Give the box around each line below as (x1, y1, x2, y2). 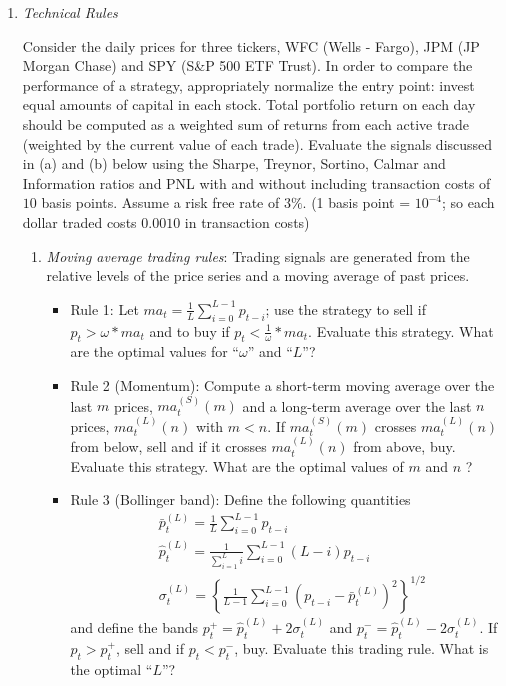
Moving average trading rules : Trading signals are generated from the (46, 245, 470, 266)
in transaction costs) (184, 211, 310, 232)
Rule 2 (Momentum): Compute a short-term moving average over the (70, 374, 495, 395)
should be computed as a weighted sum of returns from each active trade (22, 113, 469, 134)
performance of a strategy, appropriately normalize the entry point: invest (22, 74, 475, 95)
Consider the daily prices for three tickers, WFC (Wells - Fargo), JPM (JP (22, 35, 480, 56)
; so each (442, 192, 495, 213)
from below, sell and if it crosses (70, 436, 267, 457)
